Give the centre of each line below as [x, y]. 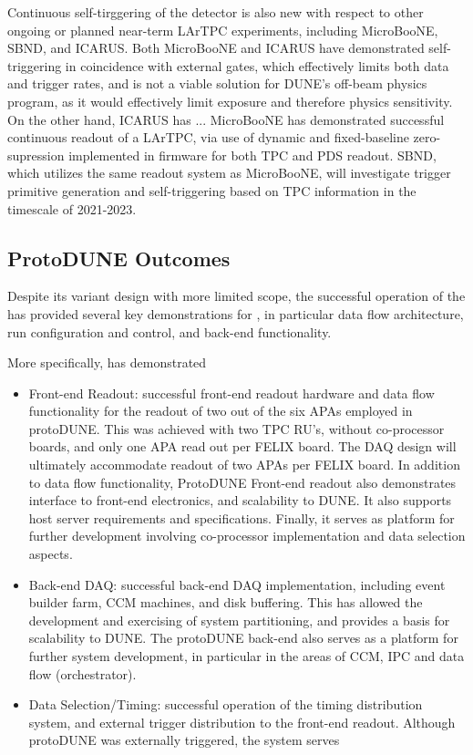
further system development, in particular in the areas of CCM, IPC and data [247, 656]
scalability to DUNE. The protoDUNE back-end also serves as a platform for [243, 638]
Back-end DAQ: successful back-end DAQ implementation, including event [237, 584]
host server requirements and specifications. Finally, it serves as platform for [242, 517]
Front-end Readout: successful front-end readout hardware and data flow [231, 393]
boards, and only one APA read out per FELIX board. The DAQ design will [242, 446]
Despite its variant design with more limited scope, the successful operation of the [236, 296]
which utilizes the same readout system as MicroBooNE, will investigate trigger [229, 173]
